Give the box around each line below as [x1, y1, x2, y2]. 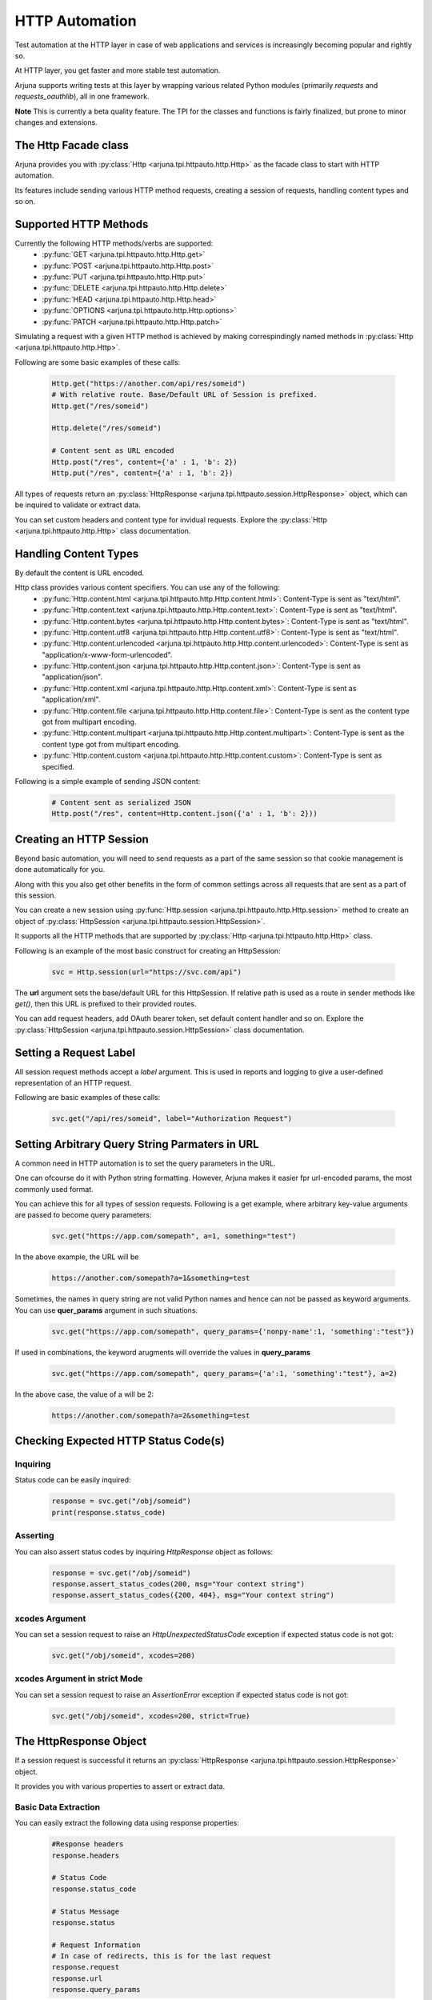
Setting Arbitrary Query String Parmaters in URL [14, 1137, 259, 1151]
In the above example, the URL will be [14, 1252, 139, 1262]
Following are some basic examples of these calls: [14, 357, 181, 367]
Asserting [14, 1530, 55, 1542]
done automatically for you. [14, 865, 106, 874]
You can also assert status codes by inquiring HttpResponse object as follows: [14, 1546, 274, 1556]
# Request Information [51, 1940, 141, 1950]
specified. [42, 762, 75, 771]
